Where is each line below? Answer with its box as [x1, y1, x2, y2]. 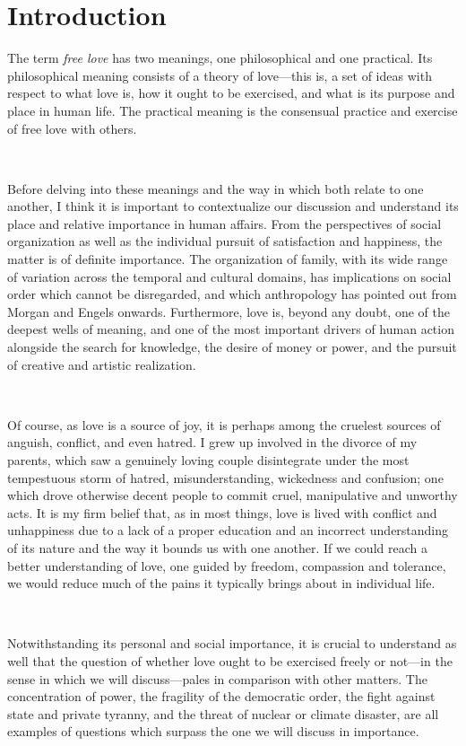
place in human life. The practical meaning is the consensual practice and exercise [7, 101, 458, 119]
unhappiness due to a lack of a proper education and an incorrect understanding [7, 521, 449, 540]
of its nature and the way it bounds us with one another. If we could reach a [7, 538, 427, 557]
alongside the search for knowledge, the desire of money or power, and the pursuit [7, 338, 457, 356]
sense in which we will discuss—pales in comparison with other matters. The [7, 669, 427, 688]
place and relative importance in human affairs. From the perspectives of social [7, 214, 442, 233]
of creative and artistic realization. [7, 355, 196, 373]
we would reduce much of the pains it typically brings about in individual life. [7, 574, 436, 592]
